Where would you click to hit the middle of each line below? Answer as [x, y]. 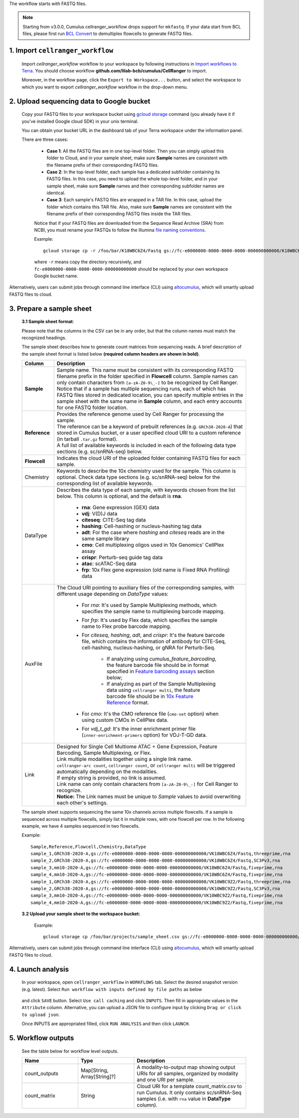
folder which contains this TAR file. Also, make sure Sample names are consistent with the [139, 207]
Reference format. [128, 703]
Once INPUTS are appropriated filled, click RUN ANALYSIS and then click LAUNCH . [106, 1024]
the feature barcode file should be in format [157, 665]
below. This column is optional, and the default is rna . [119, 496]
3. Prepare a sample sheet [51, 308]
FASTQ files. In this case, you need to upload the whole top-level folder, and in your [132, 179]
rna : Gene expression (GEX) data [120, 508]
